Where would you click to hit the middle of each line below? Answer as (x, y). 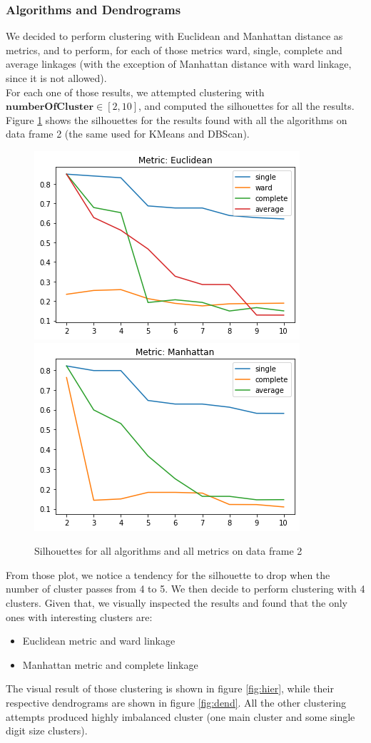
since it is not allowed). (56, 78)
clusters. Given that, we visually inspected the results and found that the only (177, 602)
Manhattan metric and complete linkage (110, 664)
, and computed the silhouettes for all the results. (247, 106)
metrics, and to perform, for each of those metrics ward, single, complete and (174, 50)
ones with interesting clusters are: (79, 616)
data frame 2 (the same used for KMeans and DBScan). (128, 134)
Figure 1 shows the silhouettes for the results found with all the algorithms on (177, 119)
